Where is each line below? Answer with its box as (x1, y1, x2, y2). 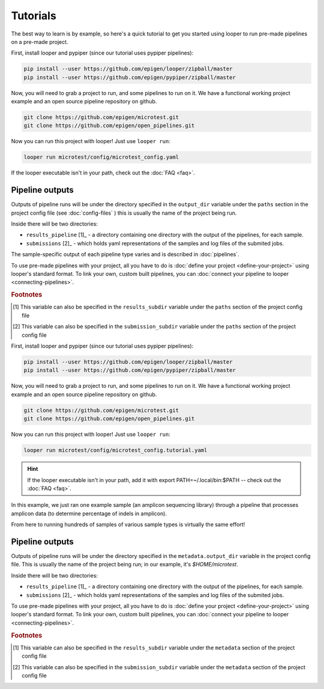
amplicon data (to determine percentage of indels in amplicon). (11, 510, 167, 517)
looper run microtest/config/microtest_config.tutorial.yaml (23, 447, 208, 454)
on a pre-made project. (11, 38, 68, 45)
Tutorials (11, 9, 56, 22)
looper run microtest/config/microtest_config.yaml (23, 154, 179, 161)
